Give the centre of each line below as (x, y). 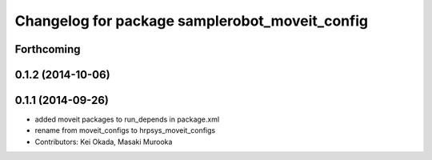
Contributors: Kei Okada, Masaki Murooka (104, 142)
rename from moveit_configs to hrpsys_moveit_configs (125, 130)
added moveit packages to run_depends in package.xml (127, 119)
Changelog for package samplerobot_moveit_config (191, 21)
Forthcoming (48, 49)
